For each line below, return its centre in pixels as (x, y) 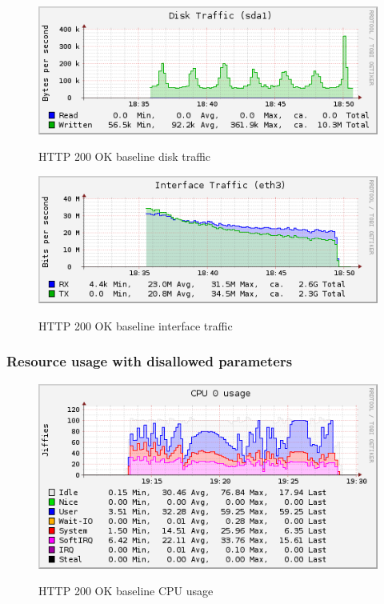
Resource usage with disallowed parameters (150, 361)
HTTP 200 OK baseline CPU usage (126, 591)
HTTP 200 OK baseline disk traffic (125, 156)
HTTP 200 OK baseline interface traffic (136, 325)
